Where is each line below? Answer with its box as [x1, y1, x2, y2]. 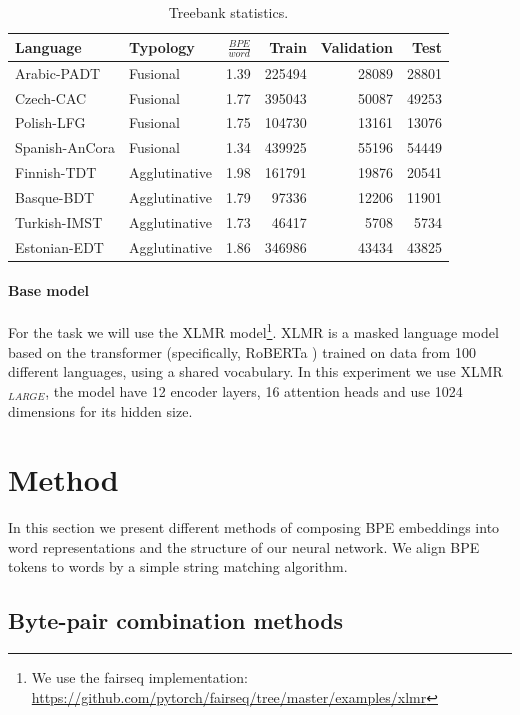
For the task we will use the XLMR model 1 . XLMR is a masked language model [8, 319, 499, 343]
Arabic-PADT [15, 62, 101, 83]
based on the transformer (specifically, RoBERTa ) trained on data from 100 [8, 341, 476, 362]
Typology [129, 36, 195, 57]
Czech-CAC [15, 87, 87, 108]
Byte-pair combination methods [8, 605, 344, 636]
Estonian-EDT [15, 236, 104, 257]
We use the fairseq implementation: [31, 667, 248, 688]
